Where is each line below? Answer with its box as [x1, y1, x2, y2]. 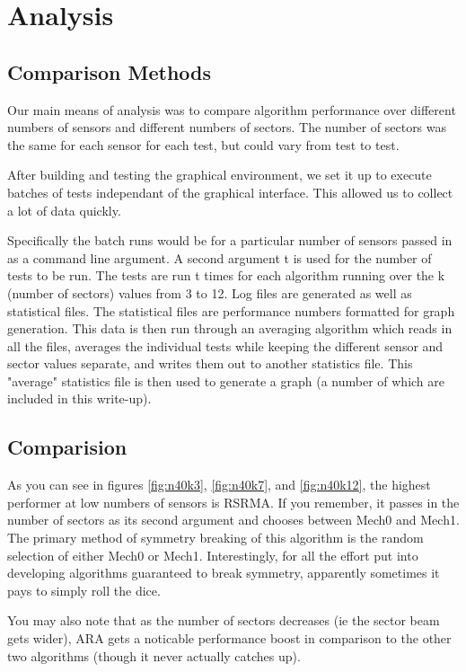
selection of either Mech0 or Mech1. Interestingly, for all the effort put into [7, 545, 418, 564]
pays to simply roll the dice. [7, 580, 161, 599]
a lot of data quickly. [7, 200, 121, 219]
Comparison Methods [7, 57, 212, 85]
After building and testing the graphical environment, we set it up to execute [7, 165, 432, 184]
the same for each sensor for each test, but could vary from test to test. [7, 135, 400, 154]
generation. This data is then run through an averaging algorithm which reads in [7, 319, 453, 338]
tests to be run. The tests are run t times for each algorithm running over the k [7, 266, 445, 285]
